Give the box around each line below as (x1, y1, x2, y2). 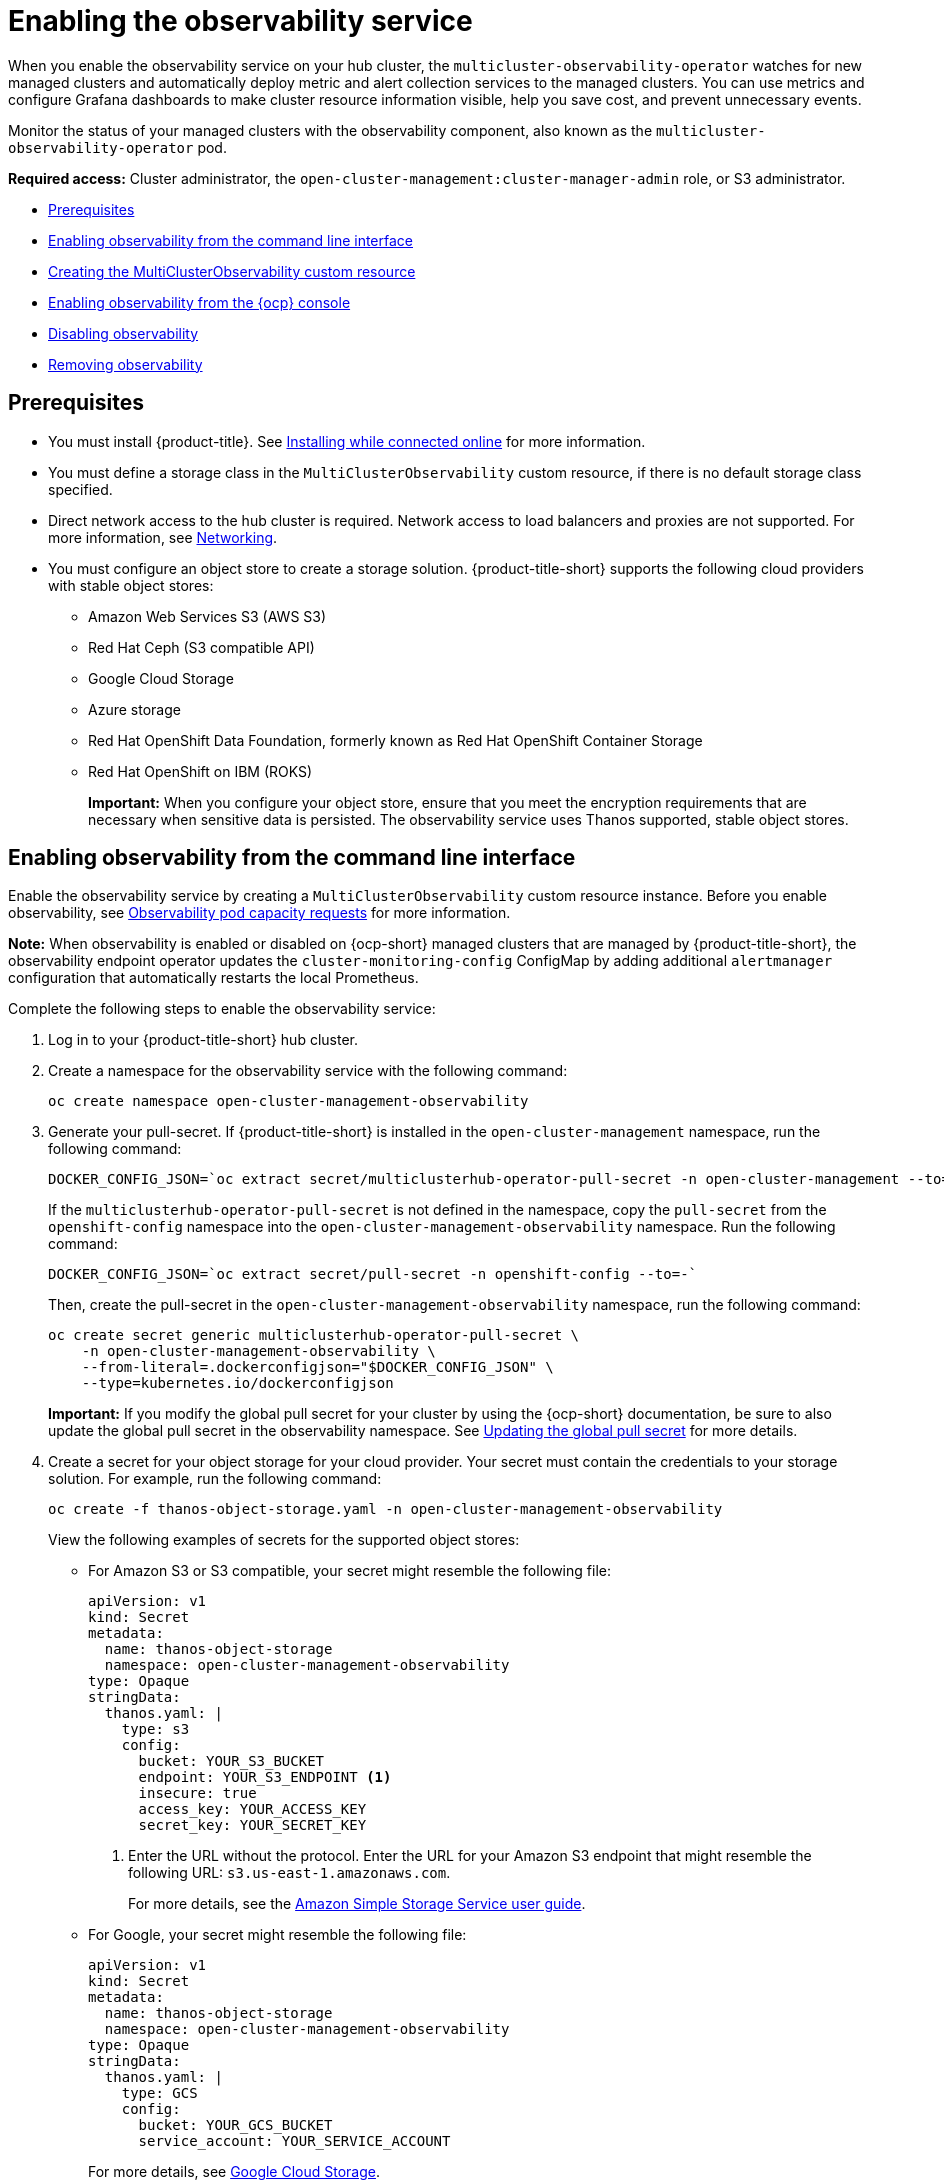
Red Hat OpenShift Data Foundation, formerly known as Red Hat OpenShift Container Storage (88, 731, 703, 749)
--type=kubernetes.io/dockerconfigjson (81, 1375, 394, 1392)
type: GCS (121, 2085, 198, 2102)
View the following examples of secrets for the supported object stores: (48, 1531, 520, 1549)
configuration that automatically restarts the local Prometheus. (8, 969, 419, 987)
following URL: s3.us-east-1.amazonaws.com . (128, 1864, 451, 1882)
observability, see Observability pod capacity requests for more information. (8, 904, 511, 922)
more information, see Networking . (48, 528, 278, 546)
